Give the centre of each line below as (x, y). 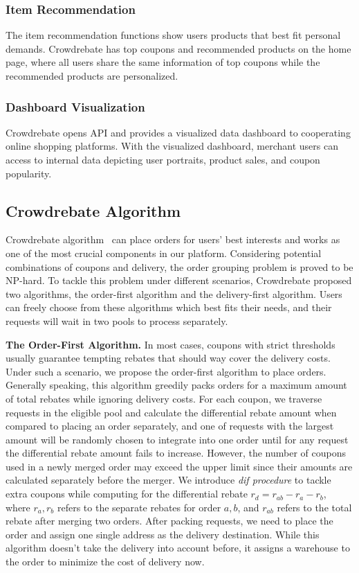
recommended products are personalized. (92, 76)
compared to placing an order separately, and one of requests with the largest (170, 426)
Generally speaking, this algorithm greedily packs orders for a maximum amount (176, 385)
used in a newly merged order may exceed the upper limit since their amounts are (179, 466)
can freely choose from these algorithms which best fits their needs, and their (169, 307)
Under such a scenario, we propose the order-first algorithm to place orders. (166, 371)
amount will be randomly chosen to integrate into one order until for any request (177, 439)
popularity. (29, 173)
